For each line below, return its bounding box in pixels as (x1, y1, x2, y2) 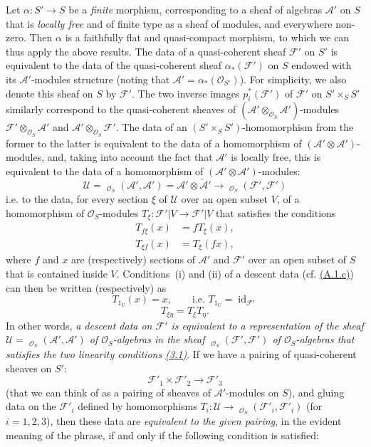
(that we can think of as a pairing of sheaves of (6, 384, 211, 399)
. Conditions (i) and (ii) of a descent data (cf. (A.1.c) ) (116, 266, 354, 281)
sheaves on (6, 360, 52, 375)
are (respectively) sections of (70, 252, 196, 267)
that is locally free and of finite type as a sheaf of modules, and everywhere (6, 16, 333, 31)
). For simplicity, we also (239, 71, 347, 86)
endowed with (291, 58, 352, 73)
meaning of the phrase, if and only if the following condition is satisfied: (6, 427, 319, 442)
